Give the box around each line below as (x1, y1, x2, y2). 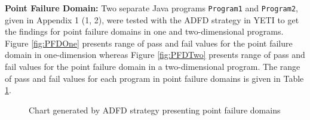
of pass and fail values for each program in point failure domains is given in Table (5, 72, 304, 84)
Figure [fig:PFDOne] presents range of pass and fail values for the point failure (5, 36, 293, 49)
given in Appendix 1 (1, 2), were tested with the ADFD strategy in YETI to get (5, 13, 299, 26)
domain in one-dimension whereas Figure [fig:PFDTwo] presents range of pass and (5, 48, 305, 61)
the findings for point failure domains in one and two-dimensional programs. (5, 25, 284, 38)
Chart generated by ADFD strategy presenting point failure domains (29, 103, 281, 116)
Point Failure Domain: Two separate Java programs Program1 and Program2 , (5, 2, 298, 14)
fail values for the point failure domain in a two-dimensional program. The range (5, 60, 300, 73)
